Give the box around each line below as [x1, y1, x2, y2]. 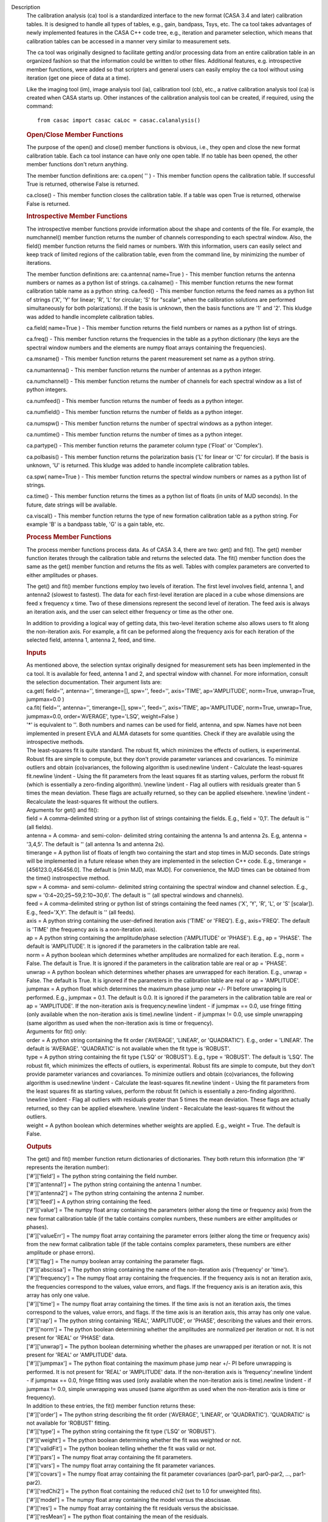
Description [11, 4, 41, 10]
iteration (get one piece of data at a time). [26, 74, 131, 82]
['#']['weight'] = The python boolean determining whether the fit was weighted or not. [26, 1436, 242, 1443]
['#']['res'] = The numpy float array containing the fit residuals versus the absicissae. [26, 1504, 239, 1512]
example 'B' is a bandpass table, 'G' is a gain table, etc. [26, 521, 165, 528]
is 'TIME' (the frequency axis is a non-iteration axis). [26, 925, 157, 933]
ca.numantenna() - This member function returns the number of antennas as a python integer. [26, 366, 262, 374]
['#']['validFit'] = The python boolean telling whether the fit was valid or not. [26, 1445, 217, 1452]
